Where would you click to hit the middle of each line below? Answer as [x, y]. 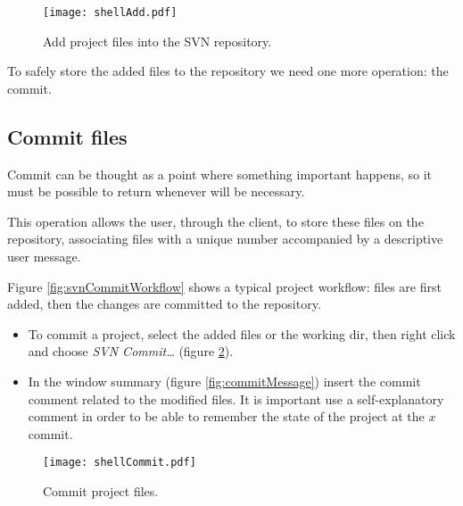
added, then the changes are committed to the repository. [164, 304]
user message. [44, 257]
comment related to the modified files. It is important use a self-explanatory [236, 398]
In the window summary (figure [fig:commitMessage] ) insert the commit [224, 381]
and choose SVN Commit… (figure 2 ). [131, 351]
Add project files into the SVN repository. [157, 41]
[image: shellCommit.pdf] [120, 463]
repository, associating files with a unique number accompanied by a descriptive [225, 239]
